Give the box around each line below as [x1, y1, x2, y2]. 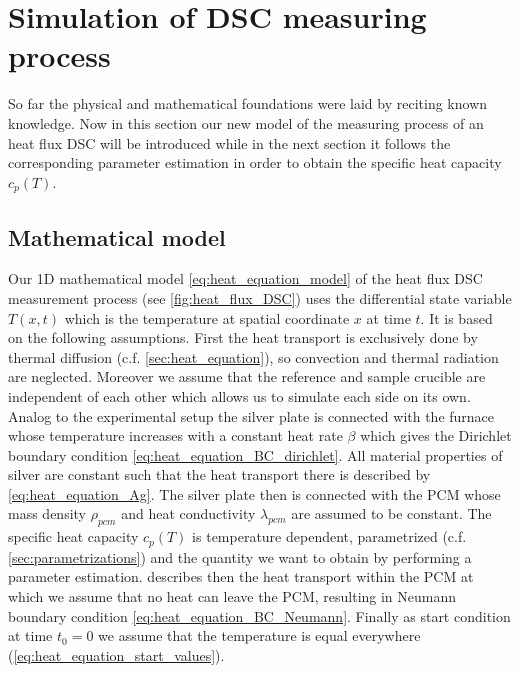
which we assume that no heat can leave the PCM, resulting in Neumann [8, 585, 457, 606]
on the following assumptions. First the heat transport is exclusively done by [8, 327, 478, 348]
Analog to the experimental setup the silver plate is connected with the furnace [8, 405, 495, 426]
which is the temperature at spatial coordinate [64, 307, 350, 328]
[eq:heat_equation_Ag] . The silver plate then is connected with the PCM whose [8, 483, 501, 504]
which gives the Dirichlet [360, 425, 512, 446]
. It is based [420, 307, 493, 328]
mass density [8, 503, 86, 524]
